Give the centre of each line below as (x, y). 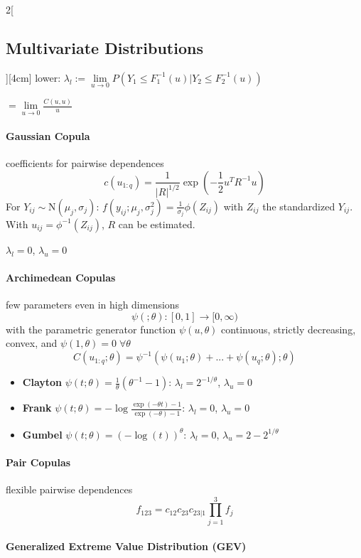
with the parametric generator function (91, 329)
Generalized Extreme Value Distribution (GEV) (126, 546)
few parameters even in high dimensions (93, 305)
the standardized (299, 206)
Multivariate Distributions (104, 47)
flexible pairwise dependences (69, 489)
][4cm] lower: (33, 77)
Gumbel (42, 434)
